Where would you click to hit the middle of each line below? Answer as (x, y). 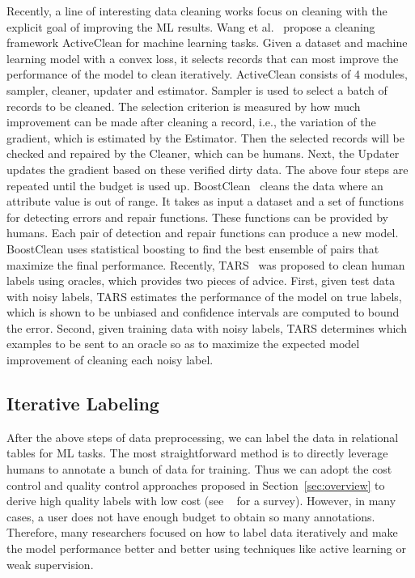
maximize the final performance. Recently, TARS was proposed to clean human (206, 264)
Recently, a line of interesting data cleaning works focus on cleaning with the (197, 11)
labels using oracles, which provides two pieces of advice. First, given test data (201, 280)
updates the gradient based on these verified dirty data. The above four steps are (207, 169)
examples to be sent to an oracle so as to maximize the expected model (183, 344)
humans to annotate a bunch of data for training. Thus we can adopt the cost (199, 469)
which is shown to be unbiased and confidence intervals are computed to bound (203, 312)
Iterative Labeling (83, 404)
